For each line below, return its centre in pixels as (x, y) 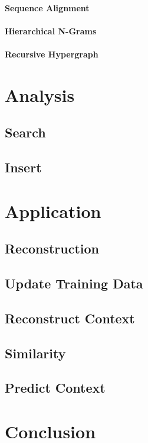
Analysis (40, 94)
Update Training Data (74, 283)
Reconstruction (52, 248)
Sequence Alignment (47, 7)
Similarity (35, 353)
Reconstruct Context (70, 318)
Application (53, 211)
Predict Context (55, 388)
